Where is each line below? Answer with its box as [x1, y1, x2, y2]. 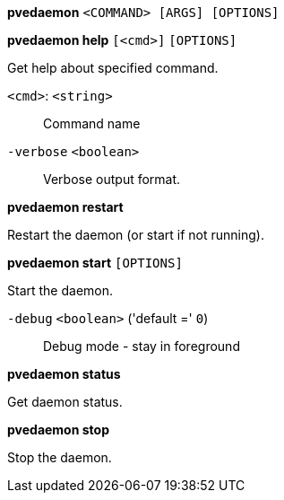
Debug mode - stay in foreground [43, 338, 240, 354]
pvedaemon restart [7, 199, 124, 215]
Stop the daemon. [7, 450, 112, 465]
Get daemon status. [7, 394, 123, 409]
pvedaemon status [7, 366, 121, 382]
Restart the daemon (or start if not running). [7, 227, 264, 242]
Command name [43, 116, 141, 131]
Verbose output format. [43, 171, 181, 187]
